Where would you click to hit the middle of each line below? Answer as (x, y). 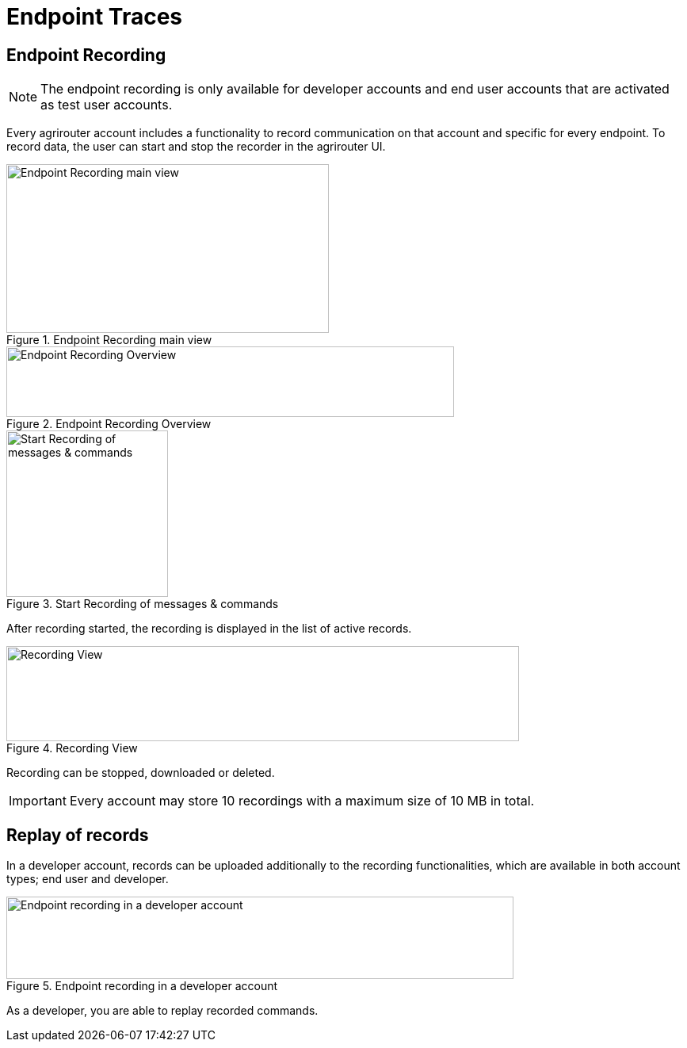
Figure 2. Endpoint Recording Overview (109, 424)
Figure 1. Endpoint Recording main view (109, 340)
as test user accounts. (107, 105)
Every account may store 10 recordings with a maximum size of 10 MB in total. (302, 801)
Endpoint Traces (95, 17)
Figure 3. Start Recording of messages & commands (143, 604)
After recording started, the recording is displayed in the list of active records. (209, 629)
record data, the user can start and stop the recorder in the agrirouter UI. (196, 147)
